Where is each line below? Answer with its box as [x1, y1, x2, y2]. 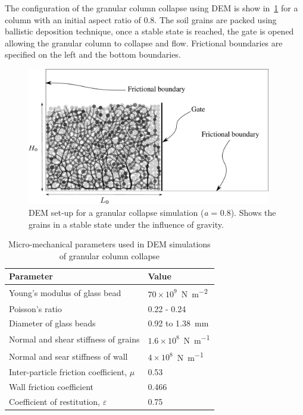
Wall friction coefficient [9, 381, 93, 393]
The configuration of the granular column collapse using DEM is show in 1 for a [5, 2, 298, 14]
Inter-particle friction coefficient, [9, 366, 127, 378]
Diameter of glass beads [9, 317, 96, 329]
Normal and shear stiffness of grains [9, 333, 140, 345]
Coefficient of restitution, [9, 395, 100, 408]
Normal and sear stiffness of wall [9, 350, 128, 362]
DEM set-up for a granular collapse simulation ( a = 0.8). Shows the [29, 206, 276, 218]
